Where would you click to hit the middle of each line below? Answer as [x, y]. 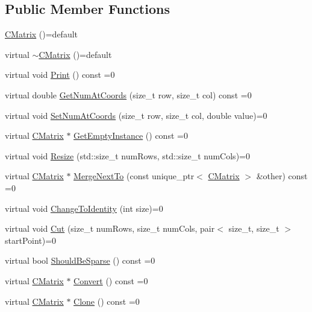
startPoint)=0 [31, 240]
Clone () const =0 [107, 301]
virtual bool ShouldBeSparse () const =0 [80, 260]
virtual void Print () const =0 [60, 75]
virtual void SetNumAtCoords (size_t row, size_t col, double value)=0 [136, 115]
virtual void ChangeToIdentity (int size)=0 [84, 208]
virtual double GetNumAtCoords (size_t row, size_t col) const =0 [128, 94]
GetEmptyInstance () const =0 [131, 135]
